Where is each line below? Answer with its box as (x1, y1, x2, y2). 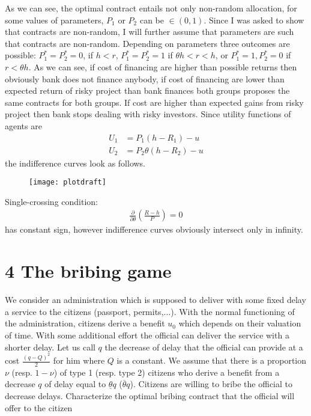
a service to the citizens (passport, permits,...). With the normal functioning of (5, 305, 295, 317)
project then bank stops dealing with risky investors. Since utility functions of (5, 108, 291, 120)
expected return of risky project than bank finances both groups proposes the (5, 84, 290, 97)
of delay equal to (44, 378, 106, 390)
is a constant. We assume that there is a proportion (116, 354, 307, 367)
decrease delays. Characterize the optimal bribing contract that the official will (5, 390, 295, 402)
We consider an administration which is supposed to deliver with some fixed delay (5, 293, 306, 306)
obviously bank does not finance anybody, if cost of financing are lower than (5, 72, 285, 85)
